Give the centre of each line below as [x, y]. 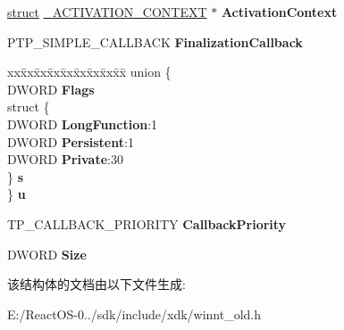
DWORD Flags [51, 89]
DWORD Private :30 [65, 159]
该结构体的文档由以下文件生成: [96, 284]
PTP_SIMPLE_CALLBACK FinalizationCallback [155, 41]
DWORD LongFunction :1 [83, 124]
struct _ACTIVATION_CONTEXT [107, 12]
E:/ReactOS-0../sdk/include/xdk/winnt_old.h [134, 313]
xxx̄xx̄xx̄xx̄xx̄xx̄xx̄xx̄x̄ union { [89, 72]
